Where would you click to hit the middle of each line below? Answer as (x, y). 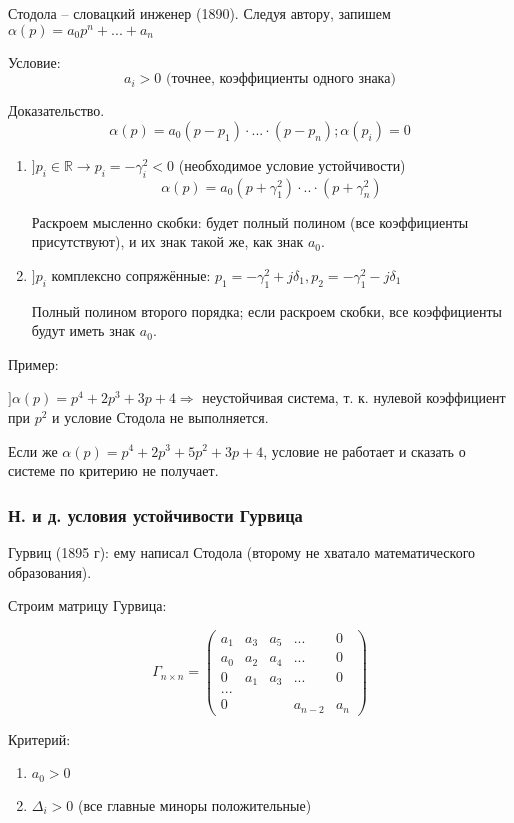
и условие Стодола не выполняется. (160, 416)
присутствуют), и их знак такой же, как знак (167, 241)
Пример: (33, 363)
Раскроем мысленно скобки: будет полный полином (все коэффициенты (250, 221)
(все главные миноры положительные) (194, 804)
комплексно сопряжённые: (131, 276)
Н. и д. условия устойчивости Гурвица (155, 514)
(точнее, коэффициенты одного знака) (281, 79)
